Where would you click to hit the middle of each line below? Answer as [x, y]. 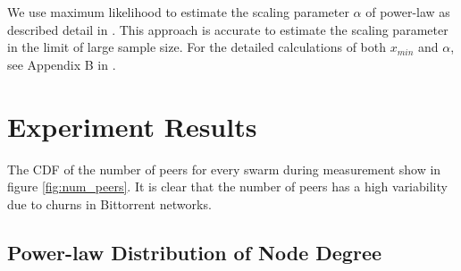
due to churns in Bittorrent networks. [109, 203]
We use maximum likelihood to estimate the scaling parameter [178, 12]
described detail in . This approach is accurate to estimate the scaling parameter [228, 29]
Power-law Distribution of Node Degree [195, 252]
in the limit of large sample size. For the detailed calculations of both [197, 47]
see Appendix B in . [62, 64]
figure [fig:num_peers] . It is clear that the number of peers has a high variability [227, 186]
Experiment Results [132, 126]
